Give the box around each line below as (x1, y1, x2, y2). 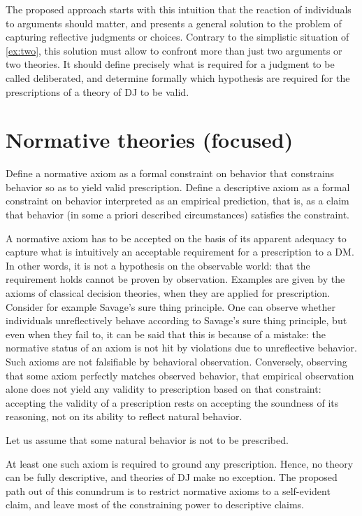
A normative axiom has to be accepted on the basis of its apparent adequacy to (6, 230, 347, 245)
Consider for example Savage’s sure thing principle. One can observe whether (6, 299, 335, 314)
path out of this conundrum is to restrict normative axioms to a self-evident (6, 483, 331, 498)
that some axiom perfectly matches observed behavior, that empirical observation (6, 368, 354, 382)
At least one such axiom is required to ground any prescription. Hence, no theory (6, 456, 354, 470)
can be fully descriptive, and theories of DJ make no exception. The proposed (6, 470, 338, 484)
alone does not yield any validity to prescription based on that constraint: (6, 382, 321, 396)
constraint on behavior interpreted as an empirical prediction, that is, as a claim (6, 193, 349, 208)
